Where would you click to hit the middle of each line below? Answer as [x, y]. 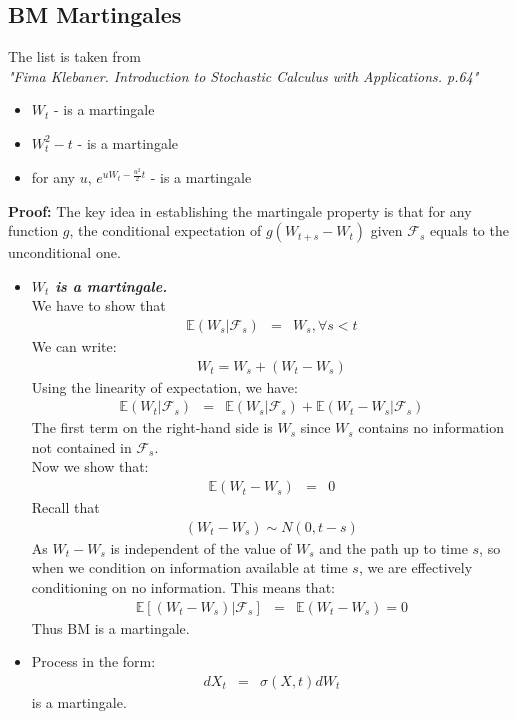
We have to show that [98, 305]
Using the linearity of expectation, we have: [164, 386]
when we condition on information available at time [189, 567]
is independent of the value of [201, 547]
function [33, 230]
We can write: [74, 346]
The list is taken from [74, 56]
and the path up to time [393, 547]
